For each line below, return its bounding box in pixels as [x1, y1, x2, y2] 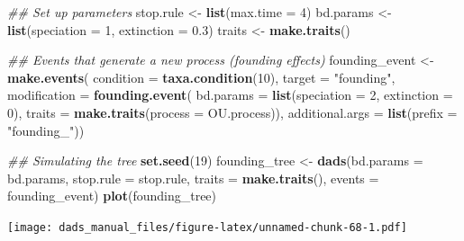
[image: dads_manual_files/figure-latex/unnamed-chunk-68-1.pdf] [7, 220, 407, 234]
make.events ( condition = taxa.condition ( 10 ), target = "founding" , [7, 67, 396, 86]
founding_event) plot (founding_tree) [7, 186, 217, 205]
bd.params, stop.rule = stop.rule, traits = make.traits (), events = [7, 168, 379, 187]
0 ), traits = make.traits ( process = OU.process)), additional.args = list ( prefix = [7, 103, 458, 121]
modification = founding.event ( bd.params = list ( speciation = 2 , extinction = [7, 85, 453, 104]
